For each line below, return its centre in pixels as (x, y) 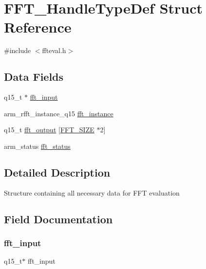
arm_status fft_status (37, 146)
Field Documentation (58, 219)
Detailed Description (57, 172)
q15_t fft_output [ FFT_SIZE (49, 130)
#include (18, 50)
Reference (38, 27)
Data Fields (34, 77)
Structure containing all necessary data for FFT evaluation (92, 192)
